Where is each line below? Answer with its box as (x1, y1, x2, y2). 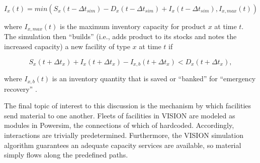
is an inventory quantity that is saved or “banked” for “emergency (52, 73, 256, 84)
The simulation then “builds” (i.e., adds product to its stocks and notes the (4, 31, 237, 42)
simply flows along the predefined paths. (4, 149, 128, 160)
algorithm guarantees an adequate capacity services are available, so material (4, 139, 241, 150)
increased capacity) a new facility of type (4, 41, 130, 52)
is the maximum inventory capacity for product (60, 21, 206, 31)
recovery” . (4, 83, 37, 94)
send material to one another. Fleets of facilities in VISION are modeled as (4, 110, 235, 120)
